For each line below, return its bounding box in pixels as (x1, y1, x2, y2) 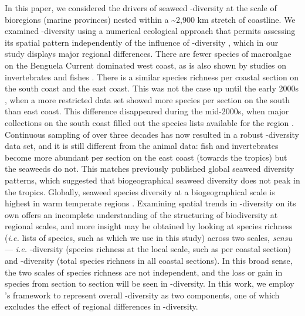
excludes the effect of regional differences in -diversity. (5, 300, 198, 312)
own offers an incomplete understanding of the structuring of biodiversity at (5, 208, 278, 220)
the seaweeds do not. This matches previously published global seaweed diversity (5, 162, 294, 175)
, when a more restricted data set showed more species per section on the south (5, 93, 290, 106)
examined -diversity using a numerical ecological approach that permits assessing (5, 25, 296, 37)
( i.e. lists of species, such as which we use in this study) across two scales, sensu (5, 231, 292, 243)
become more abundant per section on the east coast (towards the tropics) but (5, 151, 287, 163)
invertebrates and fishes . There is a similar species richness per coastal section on (5, 70, 299, 83)
